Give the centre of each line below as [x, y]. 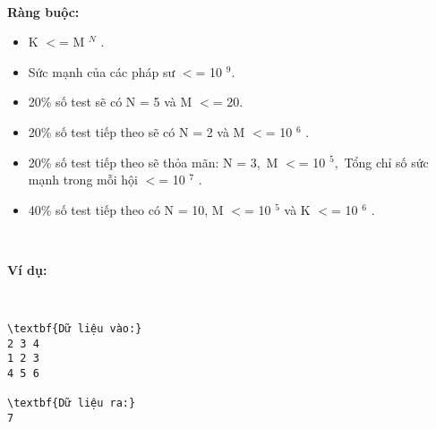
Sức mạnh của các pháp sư [102, 71]
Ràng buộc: [43, 11]
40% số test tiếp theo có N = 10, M [126, 209]
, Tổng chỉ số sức [381, 162]
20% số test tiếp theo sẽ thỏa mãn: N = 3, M [153, 162]
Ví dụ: [27, 269]
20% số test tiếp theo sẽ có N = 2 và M [137, 131]
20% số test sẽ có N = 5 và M [110, 102]
